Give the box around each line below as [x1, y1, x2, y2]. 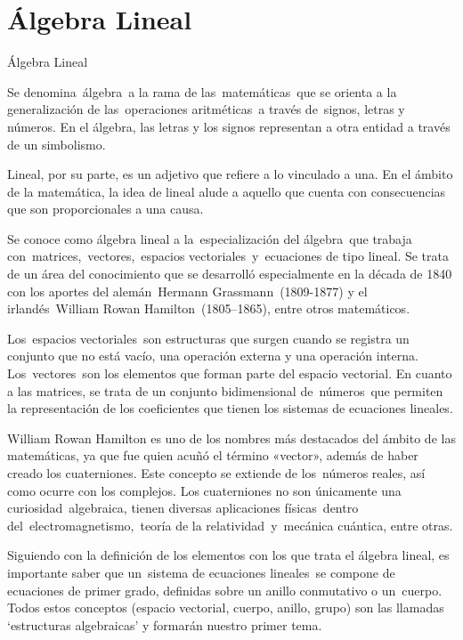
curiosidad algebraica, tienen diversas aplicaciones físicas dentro [7, 498, 359, 517]
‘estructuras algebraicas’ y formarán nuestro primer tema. [7, 615, 322, 634]
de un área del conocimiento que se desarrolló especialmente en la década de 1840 [7, 264, 452, 283]
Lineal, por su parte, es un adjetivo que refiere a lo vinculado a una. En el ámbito [7, 165, 453, 183]
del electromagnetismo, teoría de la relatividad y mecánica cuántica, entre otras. [7, 515, 453, 534]
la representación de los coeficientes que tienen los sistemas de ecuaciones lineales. [7, 399, 453, 417]
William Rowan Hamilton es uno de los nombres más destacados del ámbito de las [7, 428, 456, 447]
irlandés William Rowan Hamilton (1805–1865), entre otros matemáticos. [7, 299, 410, 318]
